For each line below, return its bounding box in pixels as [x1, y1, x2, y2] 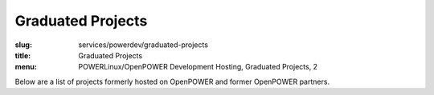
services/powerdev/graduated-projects [78, 40, 209, 49]
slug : [14, 40, 32, 49]
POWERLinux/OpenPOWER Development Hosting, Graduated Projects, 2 [78, 62, 317, 72]
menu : [14, 62, 38, 72]
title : [14, 50, 31, 60]
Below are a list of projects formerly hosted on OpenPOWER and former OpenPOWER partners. [14, 77, 330, 86]
